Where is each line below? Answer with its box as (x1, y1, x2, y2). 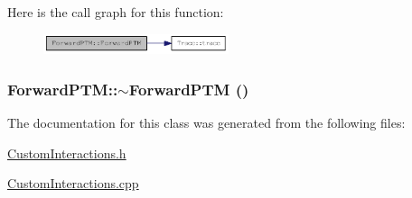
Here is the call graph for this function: (7, 3, 224, 21)
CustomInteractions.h (7, 143, 126, 162)
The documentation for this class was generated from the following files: (7, 113, 406, 132)
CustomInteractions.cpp (7, 174, 139, 193)
